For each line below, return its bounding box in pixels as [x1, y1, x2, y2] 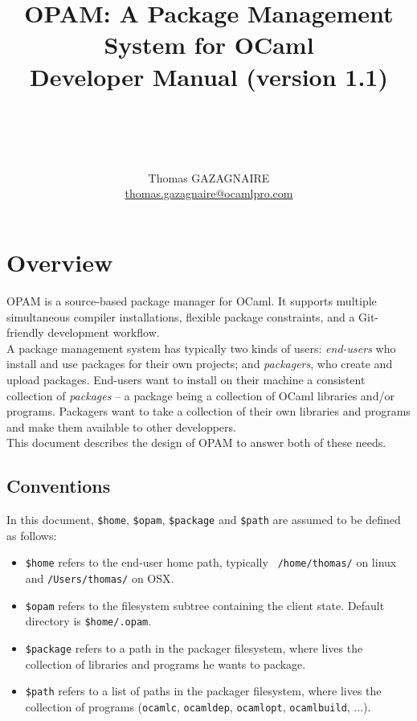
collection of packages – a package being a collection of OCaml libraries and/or [6, 387, 395, 404]
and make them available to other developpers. [6, 418, 236, 435]
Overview [6, 246, 113, 279]
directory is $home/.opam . [25, 612, 152, 629]
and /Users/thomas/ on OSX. [25, 570, 174, 587]
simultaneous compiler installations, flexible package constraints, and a [6, 308, 355, 325]
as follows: [6, 526, 57, 543]
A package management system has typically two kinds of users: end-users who [6, 339, 396, 356]
